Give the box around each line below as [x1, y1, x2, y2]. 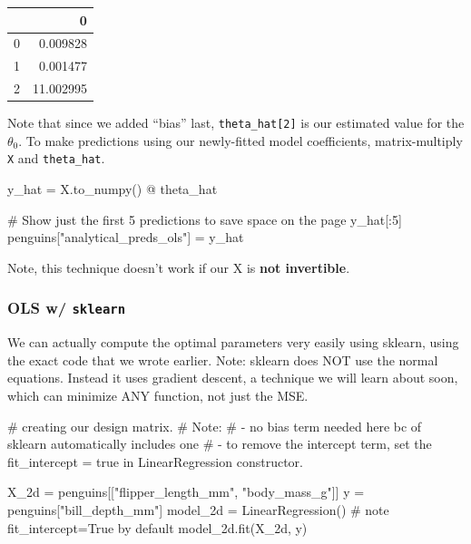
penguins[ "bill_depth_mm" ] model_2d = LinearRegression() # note [7, 500, 389, 519]
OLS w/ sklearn [7, 296, 126, 319]
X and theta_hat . [7, 149, 105, 168]
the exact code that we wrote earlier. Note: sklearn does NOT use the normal [7, 350, 438, 369]
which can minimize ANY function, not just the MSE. [7, 385, 309, 404]
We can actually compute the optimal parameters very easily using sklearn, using [7, 333, 459, 352]
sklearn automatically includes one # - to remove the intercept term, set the [7, 434, 432, 453]
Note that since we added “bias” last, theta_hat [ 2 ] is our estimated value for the [7, 113, 465, 132]
